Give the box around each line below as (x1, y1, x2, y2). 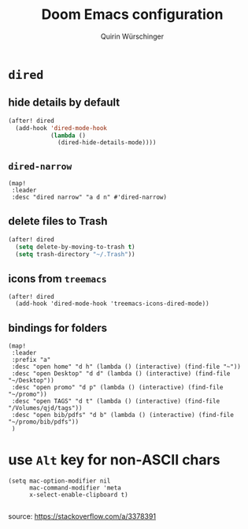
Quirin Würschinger (100, 32, 165, 41)
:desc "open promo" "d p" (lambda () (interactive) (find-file (11, 384, 224, 392)
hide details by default (8, 96, 120, 110)
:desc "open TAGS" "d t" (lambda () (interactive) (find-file (11, 397, 220, 405)
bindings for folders (8, 321, 108, 334)
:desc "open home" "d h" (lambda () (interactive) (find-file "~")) (11, 363, 242, 371)
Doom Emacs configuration (41, 6, 224, 24)
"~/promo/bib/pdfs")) (8, 418, 80, 427)
